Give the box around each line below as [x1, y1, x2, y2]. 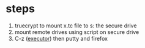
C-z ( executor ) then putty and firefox [14, 35, 108, 42]
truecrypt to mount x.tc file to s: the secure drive [14, 22, 137, 29]
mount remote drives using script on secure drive [14, 28, 139, 35]
